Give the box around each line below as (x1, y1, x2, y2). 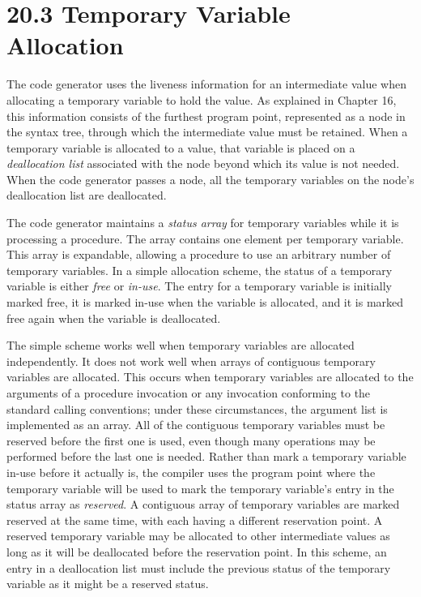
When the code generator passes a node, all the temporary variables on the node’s (6, 170, 415, 187)
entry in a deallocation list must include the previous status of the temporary (6, 559, 391, 576)
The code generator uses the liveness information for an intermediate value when (6, 75, 406, 92)
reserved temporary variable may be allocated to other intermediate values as (6, 527, 390, 544)
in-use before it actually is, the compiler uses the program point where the (6, 463, 376, 480)
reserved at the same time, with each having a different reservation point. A (6, 511, 383, 528)
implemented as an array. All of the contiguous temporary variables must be (6, 416, 385, 433)
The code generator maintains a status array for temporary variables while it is (6, 214, 399, 231)
